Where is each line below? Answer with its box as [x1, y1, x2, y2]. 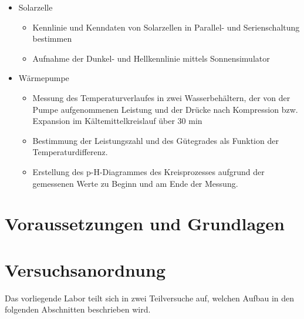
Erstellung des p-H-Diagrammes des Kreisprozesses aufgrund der [32, 165, 265, 177]
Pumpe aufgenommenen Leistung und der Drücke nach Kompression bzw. [32, 103, 298, 115]
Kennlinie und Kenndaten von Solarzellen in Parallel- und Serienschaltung [32, 21, 300, 33]
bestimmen [32, 32, 72, 45]
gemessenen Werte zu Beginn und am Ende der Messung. [32, 177, 238, 189]
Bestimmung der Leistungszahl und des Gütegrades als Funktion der [32, 134, 279, 146]
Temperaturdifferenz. [32, 146, 108, 158]
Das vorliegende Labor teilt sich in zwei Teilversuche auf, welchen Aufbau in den [5, 291, 295, 304]
